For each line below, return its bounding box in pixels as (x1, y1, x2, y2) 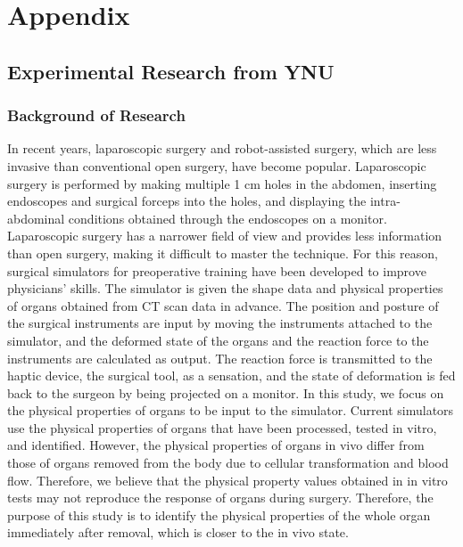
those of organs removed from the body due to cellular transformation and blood (7, 453, 449, 472)
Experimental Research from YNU (7, 57, 335, 85)
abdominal (7, 208, 65, 227)
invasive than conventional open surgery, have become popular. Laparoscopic (7, 156, 426, 175)
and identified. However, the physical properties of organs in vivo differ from (7, 436, 425, 454)
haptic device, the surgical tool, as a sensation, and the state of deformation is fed (7, 366, 456, 385)
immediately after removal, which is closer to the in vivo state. (7, 523, 349, 542)
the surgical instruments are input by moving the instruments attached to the (7, 314, 433, 332)
